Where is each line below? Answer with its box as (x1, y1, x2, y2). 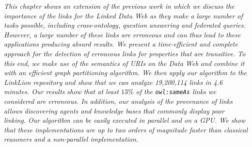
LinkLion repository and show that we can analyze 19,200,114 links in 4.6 (4, 77, 223, 87)
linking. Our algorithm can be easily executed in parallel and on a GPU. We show (4, 115, 246, 125)
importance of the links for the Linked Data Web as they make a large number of (4, 10, 243, 20)
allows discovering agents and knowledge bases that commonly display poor (4, 105, 224, 115)
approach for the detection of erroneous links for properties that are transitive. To (4, 48, 246, 58)
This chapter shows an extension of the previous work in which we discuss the (4, 1, 235, 11)
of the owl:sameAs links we (136, 86, 216, 97)
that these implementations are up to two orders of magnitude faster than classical (4, 124, 248, 134)
